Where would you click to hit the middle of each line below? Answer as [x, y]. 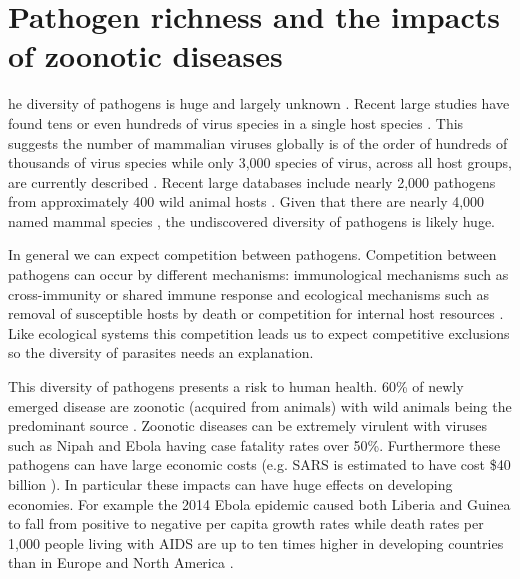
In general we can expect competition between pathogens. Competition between [252, 254]
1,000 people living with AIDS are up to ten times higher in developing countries [256, 542]
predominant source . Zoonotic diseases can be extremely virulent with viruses [247, 425]
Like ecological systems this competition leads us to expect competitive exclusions [259, 332]
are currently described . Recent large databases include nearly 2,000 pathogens [252, 181]
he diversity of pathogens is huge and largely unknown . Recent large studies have [259, 103]
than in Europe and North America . [121, 562]
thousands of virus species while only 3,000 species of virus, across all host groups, [260, 162]
